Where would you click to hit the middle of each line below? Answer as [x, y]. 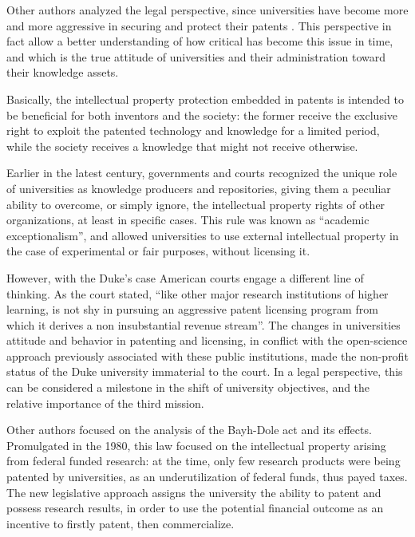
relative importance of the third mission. [105, 403]
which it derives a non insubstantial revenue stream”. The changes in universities [204, 324]
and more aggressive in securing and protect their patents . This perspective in [199, 25]
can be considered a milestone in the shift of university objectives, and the [188, 387]
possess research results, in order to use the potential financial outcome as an [195, 508]
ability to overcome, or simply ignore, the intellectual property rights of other [196, 204]
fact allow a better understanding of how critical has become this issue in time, [200, 41]
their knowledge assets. [63, 72]
